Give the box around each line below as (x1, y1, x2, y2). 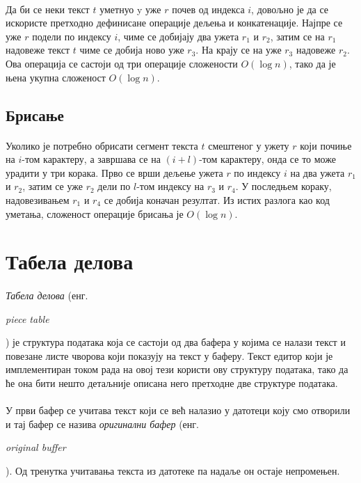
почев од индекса (172, 1, 245, 16)
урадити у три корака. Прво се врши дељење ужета (6, 165, 223, 180)
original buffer (6, 440, 66, 454)
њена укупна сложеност (6, 70, 106, 84)
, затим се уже (22, 179, 83, 193)
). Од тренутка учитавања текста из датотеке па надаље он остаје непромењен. (6, 464, 340, 477)
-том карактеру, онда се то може (199, 152, 336, 166)
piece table (6, 311, 49, 326)
